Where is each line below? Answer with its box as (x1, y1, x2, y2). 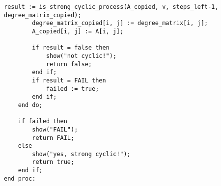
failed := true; (46, 85, 99, 92)
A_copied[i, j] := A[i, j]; (32, 27, 124, 35)
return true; (32, 159, 75, 166)
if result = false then (32, 44, 110, 52)
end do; (18, 101, 43, 108)
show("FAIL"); (32, 126, 78, 133)
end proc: (4, 175, 36, 182)
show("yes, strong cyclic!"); (32, 150, 131, 158)
